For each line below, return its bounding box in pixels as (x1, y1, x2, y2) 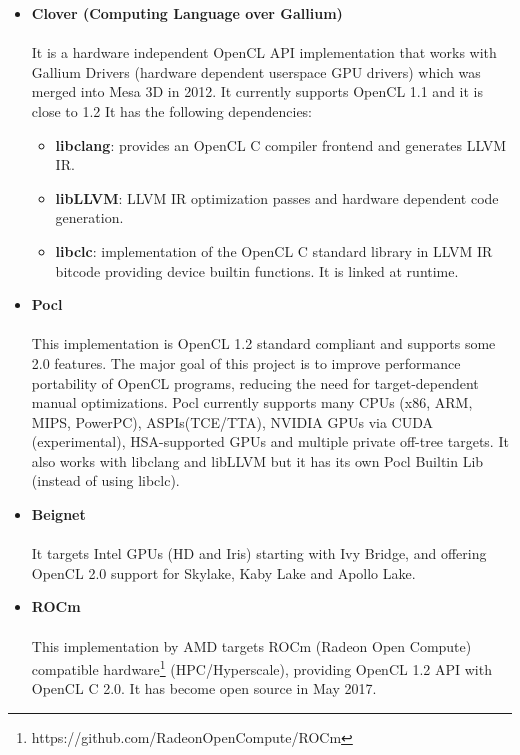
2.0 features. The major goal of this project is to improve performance (31, 352, 461, 373)
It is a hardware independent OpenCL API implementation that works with (31, 42, 497, 63)
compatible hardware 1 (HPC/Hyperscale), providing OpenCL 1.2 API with (31, 656, 492, 679)
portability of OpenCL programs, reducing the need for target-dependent (31, 372, 479, 393)
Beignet (31, 504, 86, 525)
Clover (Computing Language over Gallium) (31, 3, 343, 23)
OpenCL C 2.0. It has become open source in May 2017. (31, 678, 377, 699)
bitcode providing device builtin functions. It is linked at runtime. (55, 260, 459, 281)
